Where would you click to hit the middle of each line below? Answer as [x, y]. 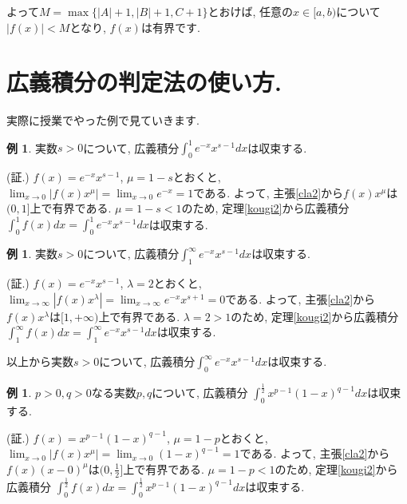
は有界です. [170, 27]
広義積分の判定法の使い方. [144, 82]
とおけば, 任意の [251, 11]
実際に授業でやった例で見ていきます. [103, 120]
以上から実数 [40, 361]
